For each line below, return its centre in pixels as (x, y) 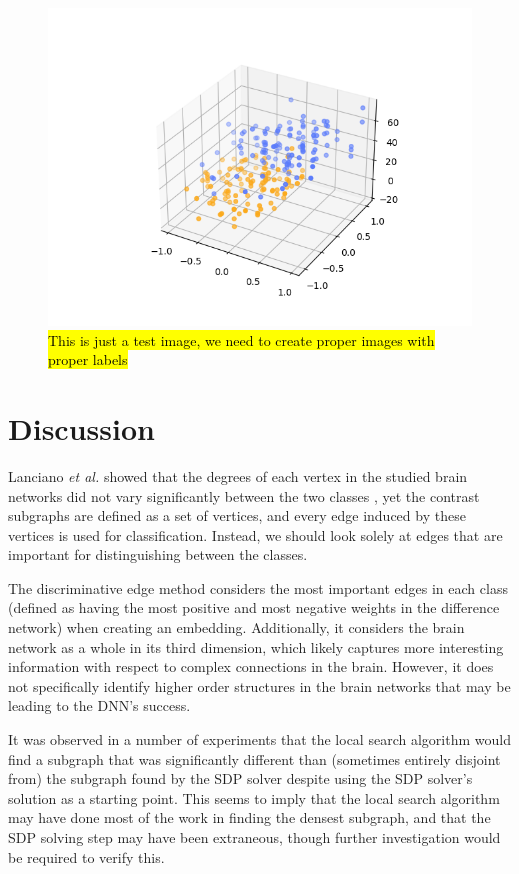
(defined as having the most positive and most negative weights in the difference (254, 607)
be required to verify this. (86, 856)
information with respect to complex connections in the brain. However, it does (251, 666)
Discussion (81, 427)
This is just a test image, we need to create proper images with (241, 339)
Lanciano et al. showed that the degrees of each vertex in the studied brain (238, 475)
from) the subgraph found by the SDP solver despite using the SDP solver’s (240, 778)
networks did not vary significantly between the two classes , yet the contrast (244, 495)
